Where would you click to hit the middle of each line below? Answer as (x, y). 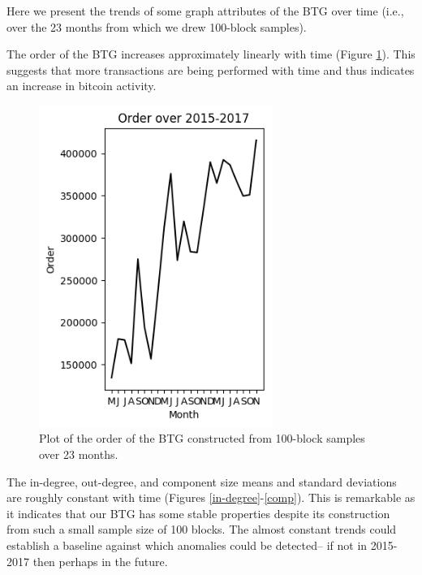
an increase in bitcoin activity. (82, 86)
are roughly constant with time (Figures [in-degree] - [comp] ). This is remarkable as (211, 497)
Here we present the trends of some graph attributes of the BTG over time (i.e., (205, 11)
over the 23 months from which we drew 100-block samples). (157, 26)
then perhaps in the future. (100, 561)
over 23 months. (79, 454)
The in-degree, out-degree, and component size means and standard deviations (202, 481)
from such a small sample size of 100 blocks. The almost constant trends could (202, 529)
